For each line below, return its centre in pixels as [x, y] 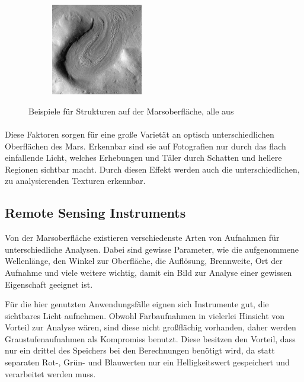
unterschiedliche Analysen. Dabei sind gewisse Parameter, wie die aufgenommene [152, 249]
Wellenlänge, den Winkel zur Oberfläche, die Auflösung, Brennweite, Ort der [144, 261]
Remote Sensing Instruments [95, 213]
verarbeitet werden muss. [50, 373]
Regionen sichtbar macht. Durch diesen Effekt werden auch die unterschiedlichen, [152, 169]
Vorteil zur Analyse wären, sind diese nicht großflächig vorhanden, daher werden [151, 327]
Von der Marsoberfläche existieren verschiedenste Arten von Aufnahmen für [142, 238]
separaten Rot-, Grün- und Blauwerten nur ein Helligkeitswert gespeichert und [147, 362]
